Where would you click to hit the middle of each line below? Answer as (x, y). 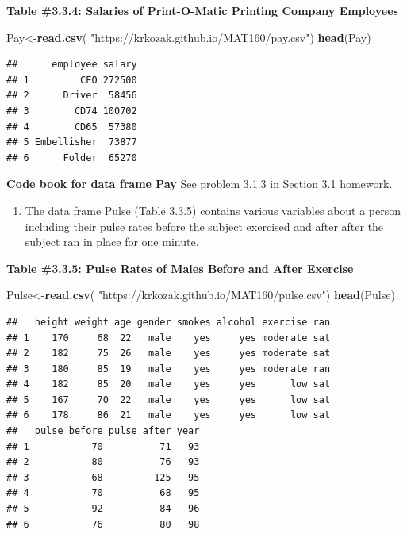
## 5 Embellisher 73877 (72, 142)
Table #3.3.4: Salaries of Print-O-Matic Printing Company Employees (202, 10)
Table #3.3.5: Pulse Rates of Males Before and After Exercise (180, 268)
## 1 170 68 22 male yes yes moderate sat (169, 338)
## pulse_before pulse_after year (103, 431)
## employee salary (72, 65)
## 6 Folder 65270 (72, 158)
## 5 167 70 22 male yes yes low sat (169, 400)
